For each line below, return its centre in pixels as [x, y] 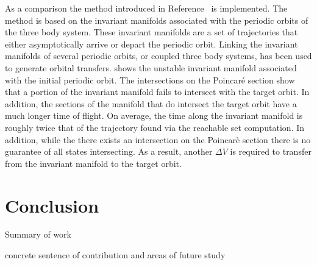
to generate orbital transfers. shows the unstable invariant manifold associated [151, 67]
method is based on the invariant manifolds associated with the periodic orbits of [157, 20]
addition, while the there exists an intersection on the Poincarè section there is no [158, 139]
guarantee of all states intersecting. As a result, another [109, 151]
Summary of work [38, 234]
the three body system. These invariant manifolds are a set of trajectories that [151, 32]
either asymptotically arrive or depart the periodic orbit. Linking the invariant [151, 44]
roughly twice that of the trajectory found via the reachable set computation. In [155, 127]
